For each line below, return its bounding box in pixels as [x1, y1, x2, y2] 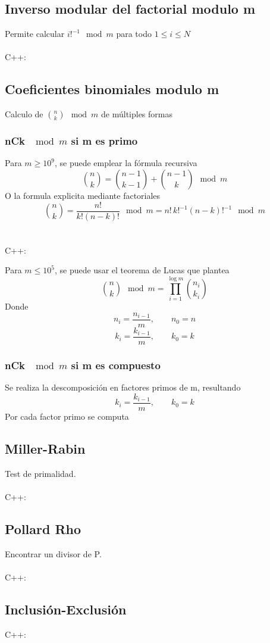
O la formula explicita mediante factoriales [5, 189, 161, 201]
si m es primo [71, 133, 138, 148]
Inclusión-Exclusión [5, 600, 127, 618]
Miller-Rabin [5, 439, 86, 457]
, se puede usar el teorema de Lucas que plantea [54, 264, 230, 276]
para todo [116, 27, 152, 40]
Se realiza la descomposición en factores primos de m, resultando [5, 381, 241, 394]
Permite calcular [5, 27, 65, 40]
